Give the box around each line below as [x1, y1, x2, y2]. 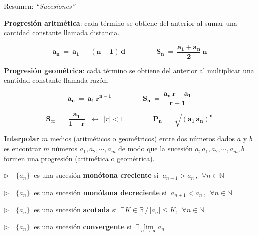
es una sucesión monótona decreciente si [34, 187, 167, 197]
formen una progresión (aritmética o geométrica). [4, 153, 155, 163]
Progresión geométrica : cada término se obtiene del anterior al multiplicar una [4, 65, 254, 75]
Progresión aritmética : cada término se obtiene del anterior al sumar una [4, 17, 237, 28]
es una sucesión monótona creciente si [34, 170, 159, 180]
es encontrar [4, 143, 41, 154]
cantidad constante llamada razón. [4, 75, 109, 85]
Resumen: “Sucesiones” [4, 1, 75, 11]
